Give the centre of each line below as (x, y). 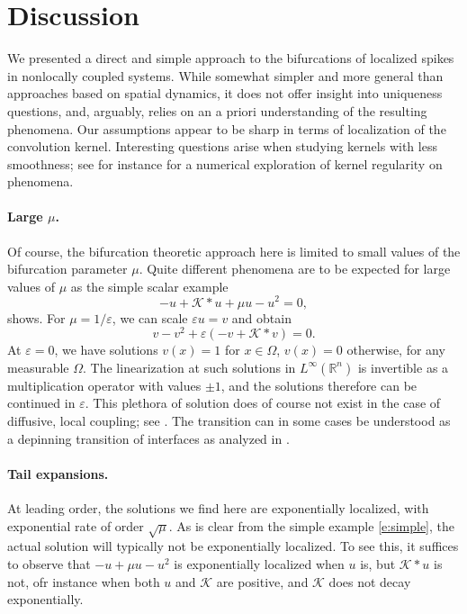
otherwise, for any (396, 350)
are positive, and (262, 581)
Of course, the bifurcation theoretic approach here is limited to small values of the (234, 251)
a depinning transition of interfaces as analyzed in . (148, 438)
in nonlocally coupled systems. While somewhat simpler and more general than (225, 75)
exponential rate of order (76, 525)
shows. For (36, 317)
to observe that (49, 563)
